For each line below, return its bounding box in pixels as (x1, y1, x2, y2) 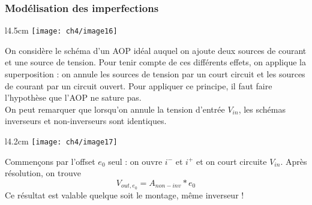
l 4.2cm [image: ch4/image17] (5, 135, 118, 147)
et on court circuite (196, 155, 267, 167)
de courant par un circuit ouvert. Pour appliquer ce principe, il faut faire (5, 79, 272, 92)
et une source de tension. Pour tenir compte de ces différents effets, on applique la (5, 56, 306, 68)
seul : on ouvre (108, 155, 163, 167)
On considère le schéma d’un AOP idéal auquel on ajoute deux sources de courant (5, 44, 307, 56)
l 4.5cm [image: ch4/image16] (5, 24, 118, 37)
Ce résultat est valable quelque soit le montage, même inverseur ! (5, 188, 244, 201)
